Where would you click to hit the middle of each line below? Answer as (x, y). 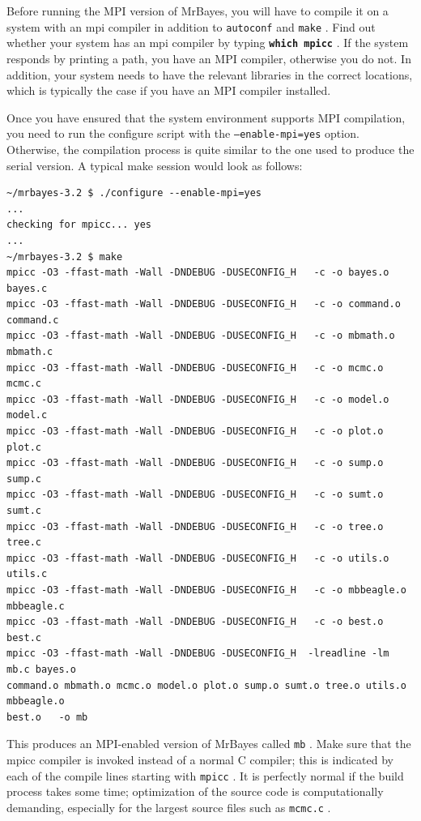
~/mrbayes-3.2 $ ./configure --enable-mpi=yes (134, 193)
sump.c (24, 479)
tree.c (24, 543)
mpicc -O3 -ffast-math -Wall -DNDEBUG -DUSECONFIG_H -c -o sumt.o (195, 495)
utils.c (27, 574)
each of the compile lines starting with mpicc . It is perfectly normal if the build (205, 775)
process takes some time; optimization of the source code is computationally (195, 791)
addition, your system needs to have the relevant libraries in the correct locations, (210, 74)
